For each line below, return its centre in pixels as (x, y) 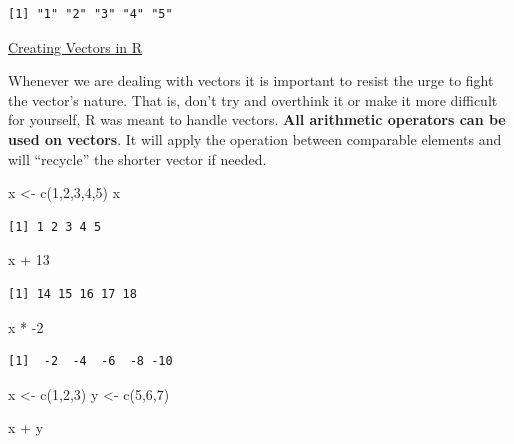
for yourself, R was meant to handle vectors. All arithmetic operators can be (257, 119)
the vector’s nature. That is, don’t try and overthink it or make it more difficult (253, 99)
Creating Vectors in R (75, 46)
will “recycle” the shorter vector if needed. (137, 158)
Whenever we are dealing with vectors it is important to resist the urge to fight (251, 80)
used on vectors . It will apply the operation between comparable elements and (255, 138)
